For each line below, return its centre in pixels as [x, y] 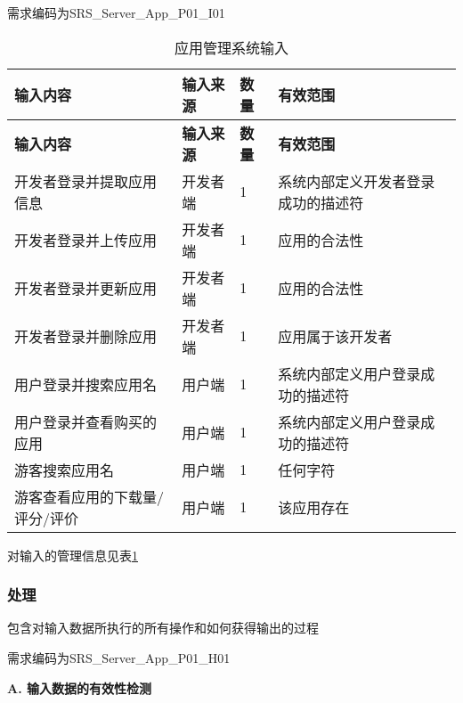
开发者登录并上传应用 [86, 240]
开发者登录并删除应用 [86, 336]
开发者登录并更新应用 [86, 288]
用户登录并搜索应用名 [86, 384]
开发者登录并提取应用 [86, 181]
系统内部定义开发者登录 [357, 181]
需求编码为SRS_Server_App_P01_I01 [116, 12]
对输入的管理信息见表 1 [73, 555]
